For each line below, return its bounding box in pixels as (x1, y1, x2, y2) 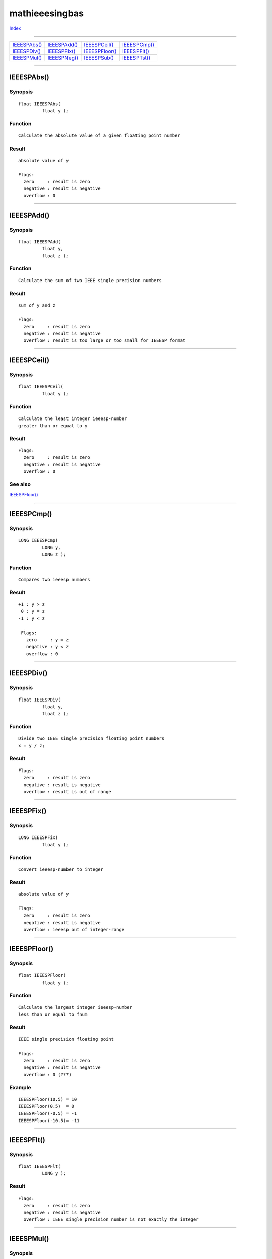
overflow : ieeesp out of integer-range (23, 927, 125, 933)
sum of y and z (18, 303, 56, 308)
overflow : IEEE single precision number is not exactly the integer (23, 1217, 199, 1222)
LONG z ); (42, 552, 66, 557)
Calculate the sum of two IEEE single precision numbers (18, 277, 162, 284)
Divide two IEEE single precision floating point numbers (18, 736, 165, 741)
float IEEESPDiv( (18, 696, 61, 703)
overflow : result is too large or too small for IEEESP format (23, 338, 186, 343)
